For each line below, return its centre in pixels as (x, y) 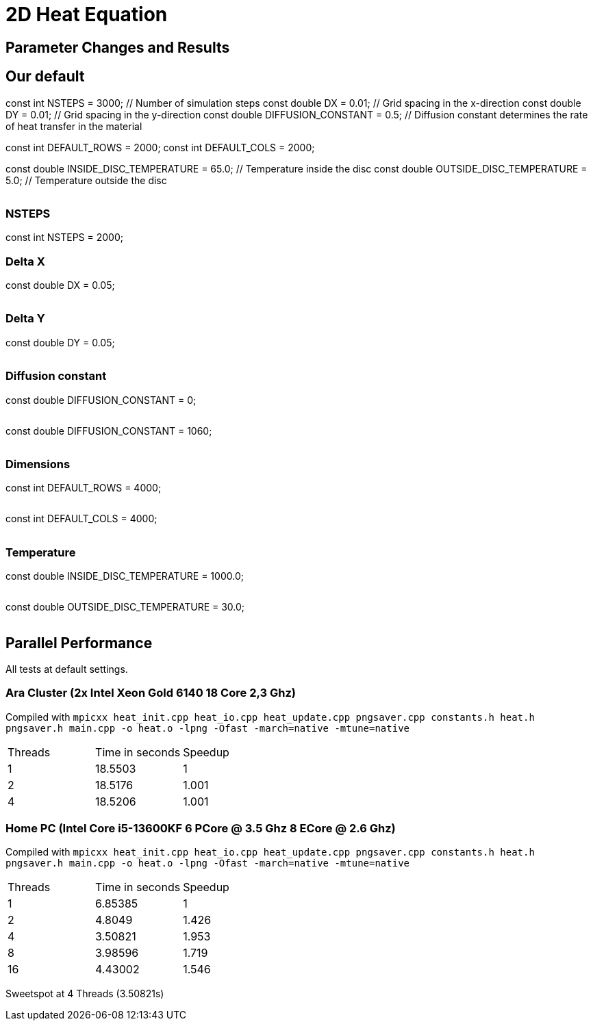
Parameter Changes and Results (118, 47)
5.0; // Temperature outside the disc (86, 180)
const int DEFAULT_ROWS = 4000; (84, 488)
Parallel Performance (79, 643)
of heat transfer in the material (74, 126)
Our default (45, 77)
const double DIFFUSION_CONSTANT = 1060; (109, 431)
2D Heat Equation (87, 14)
